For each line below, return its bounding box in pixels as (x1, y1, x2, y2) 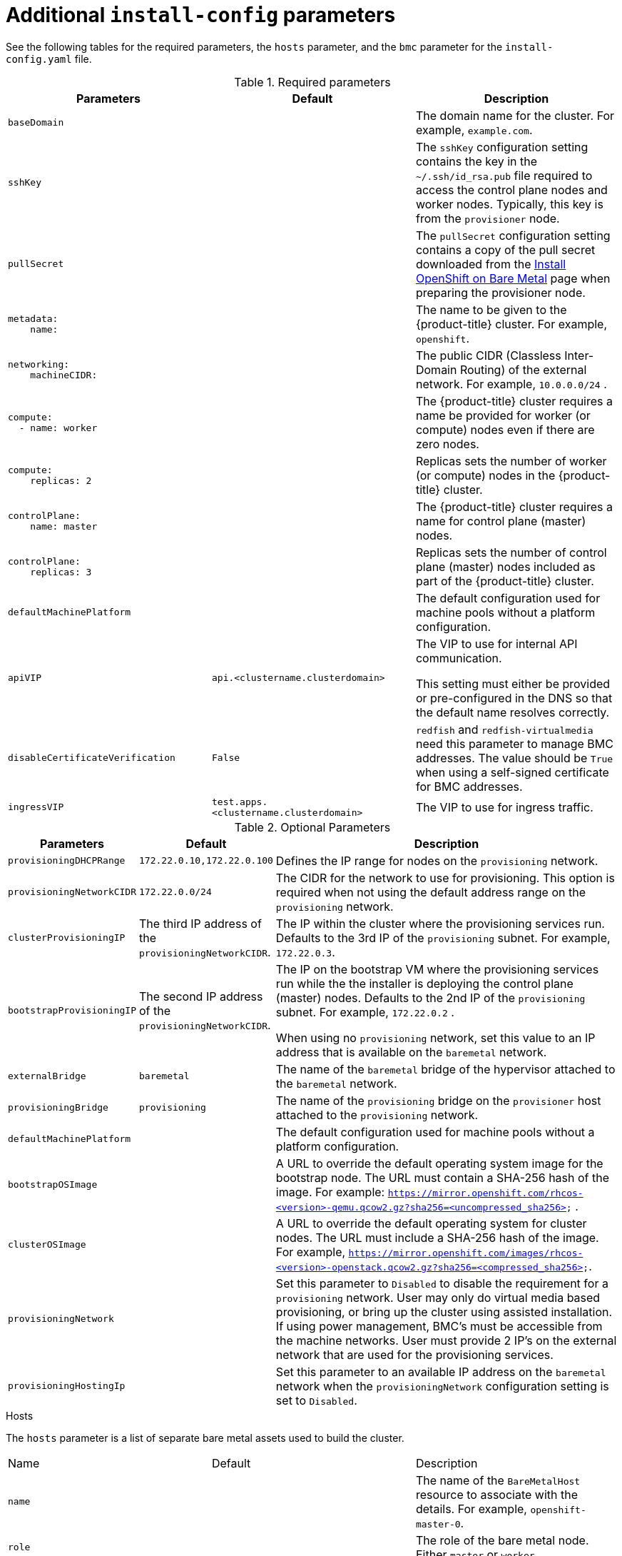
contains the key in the (415, 153, 538, 168)
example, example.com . (415, 122, 533, 137)
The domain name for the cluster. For (415, 108, 615, 123)
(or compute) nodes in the (415, 468, 556, 483)
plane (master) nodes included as (415, 559, 596, 574)
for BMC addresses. (415, 779, 523, 794)
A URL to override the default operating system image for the (275, 1156, 603, 1171)
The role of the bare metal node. (415, 1532, 589, 1547)
